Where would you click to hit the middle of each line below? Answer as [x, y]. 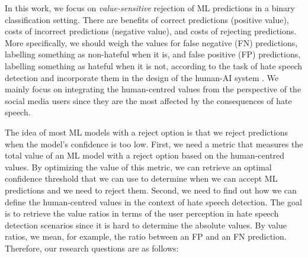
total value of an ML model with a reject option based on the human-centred [145, 155]
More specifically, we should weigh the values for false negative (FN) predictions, [151, 42]
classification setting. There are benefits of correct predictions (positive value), [147, 19]
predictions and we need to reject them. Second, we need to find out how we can [151, 190]
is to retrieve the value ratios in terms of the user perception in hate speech [142, 213]
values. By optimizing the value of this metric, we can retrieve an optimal [138, 167]
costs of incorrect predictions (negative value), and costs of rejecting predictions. [151, 31]
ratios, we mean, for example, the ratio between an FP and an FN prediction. [146, 236]
